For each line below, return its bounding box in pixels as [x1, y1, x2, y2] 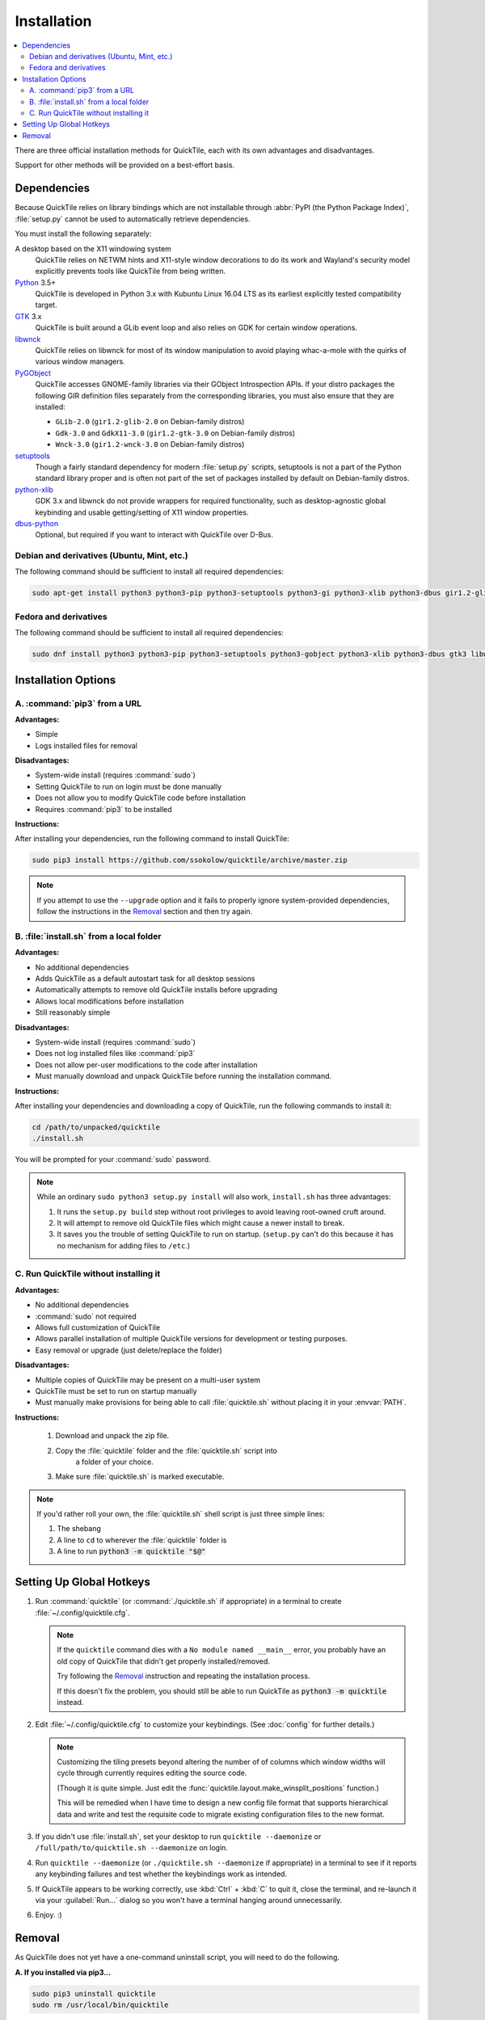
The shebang [57, 1524, 101, 1534]
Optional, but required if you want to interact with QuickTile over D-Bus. [35, 530, 274, 540]
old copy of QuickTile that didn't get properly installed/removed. [57, 1656, 271, 1666]
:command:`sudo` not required [35, 1311, 137, 1321]
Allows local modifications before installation [35, 996, 184, 1006]
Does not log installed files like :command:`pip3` [35, 1049, 196, 1058]
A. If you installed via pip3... [15, 1967, 112, 1977]
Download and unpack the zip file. [55, 1431, 170, 1441]
